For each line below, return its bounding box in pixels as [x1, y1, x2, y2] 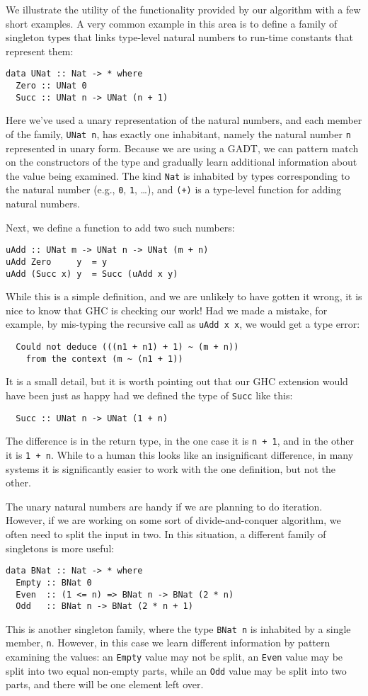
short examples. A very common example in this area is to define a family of [6, 16, 338, 30]
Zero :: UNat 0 [16, 81, 87, 91]
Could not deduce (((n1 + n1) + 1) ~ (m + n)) [16, 342, 239, 353]
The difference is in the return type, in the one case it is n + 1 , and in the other [6, 433, 354, 448]
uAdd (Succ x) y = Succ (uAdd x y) [6, 268, 178, 279]
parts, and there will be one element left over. [6, 677, 204, 692]
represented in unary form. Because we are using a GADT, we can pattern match [6, 140, 359, 155]
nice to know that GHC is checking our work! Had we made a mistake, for [6, 302, 328, 317]
